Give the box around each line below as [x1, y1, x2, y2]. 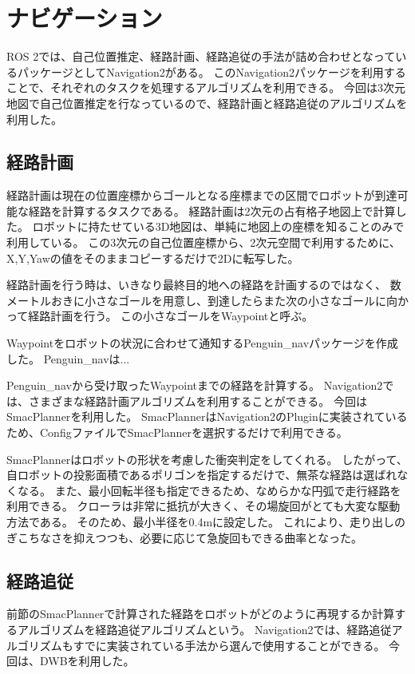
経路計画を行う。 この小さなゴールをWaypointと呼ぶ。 [28, 307, 314, 324]
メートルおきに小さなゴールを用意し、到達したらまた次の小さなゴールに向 [6, 291, 397, 308]
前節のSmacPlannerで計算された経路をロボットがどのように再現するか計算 [6, 605, 395, 622]
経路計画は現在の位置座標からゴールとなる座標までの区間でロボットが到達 [6, 187, 397, 204]
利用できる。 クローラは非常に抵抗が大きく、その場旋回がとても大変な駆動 [6, 498, 401, 514]
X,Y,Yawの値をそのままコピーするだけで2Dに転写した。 [6, 249, 299, 266]
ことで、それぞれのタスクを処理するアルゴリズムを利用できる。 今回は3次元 [6, 79, 405, 96]
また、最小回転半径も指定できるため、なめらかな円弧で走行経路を [54, 482, 401, 498]
